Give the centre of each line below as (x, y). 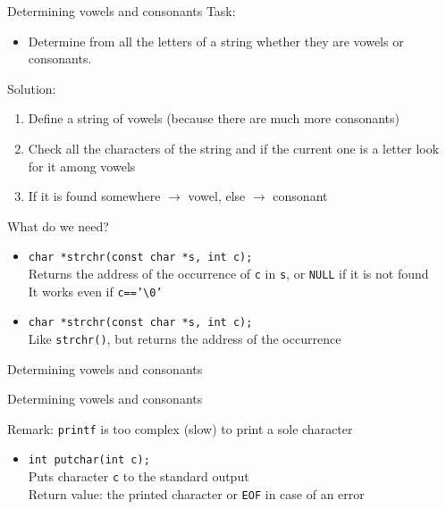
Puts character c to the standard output (139, 476)
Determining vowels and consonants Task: (122, 11)
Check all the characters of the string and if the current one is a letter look (234, 148)
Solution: (32, 88)
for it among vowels (82, 166)
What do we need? (58, 225)
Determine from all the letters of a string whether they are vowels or (216, 41)
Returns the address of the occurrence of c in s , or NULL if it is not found (228, 273)
